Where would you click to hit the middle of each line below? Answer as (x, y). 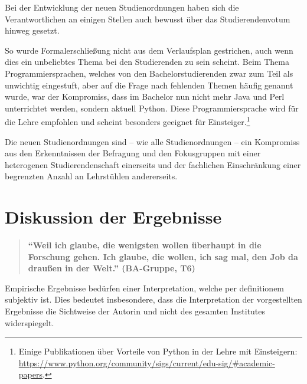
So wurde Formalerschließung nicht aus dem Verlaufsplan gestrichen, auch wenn (149, 50)
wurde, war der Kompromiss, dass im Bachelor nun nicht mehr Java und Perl (145, 96)
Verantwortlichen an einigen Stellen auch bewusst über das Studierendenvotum (148, 19)
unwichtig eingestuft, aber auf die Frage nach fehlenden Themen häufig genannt (149, 85)
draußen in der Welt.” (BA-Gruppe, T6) (112, 268)
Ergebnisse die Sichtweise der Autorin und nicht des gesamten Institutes (135, 311)
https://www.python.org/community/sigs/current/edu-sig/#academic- (147, 362)
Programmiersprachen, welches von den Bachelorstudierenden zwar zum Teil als (149, 73)
